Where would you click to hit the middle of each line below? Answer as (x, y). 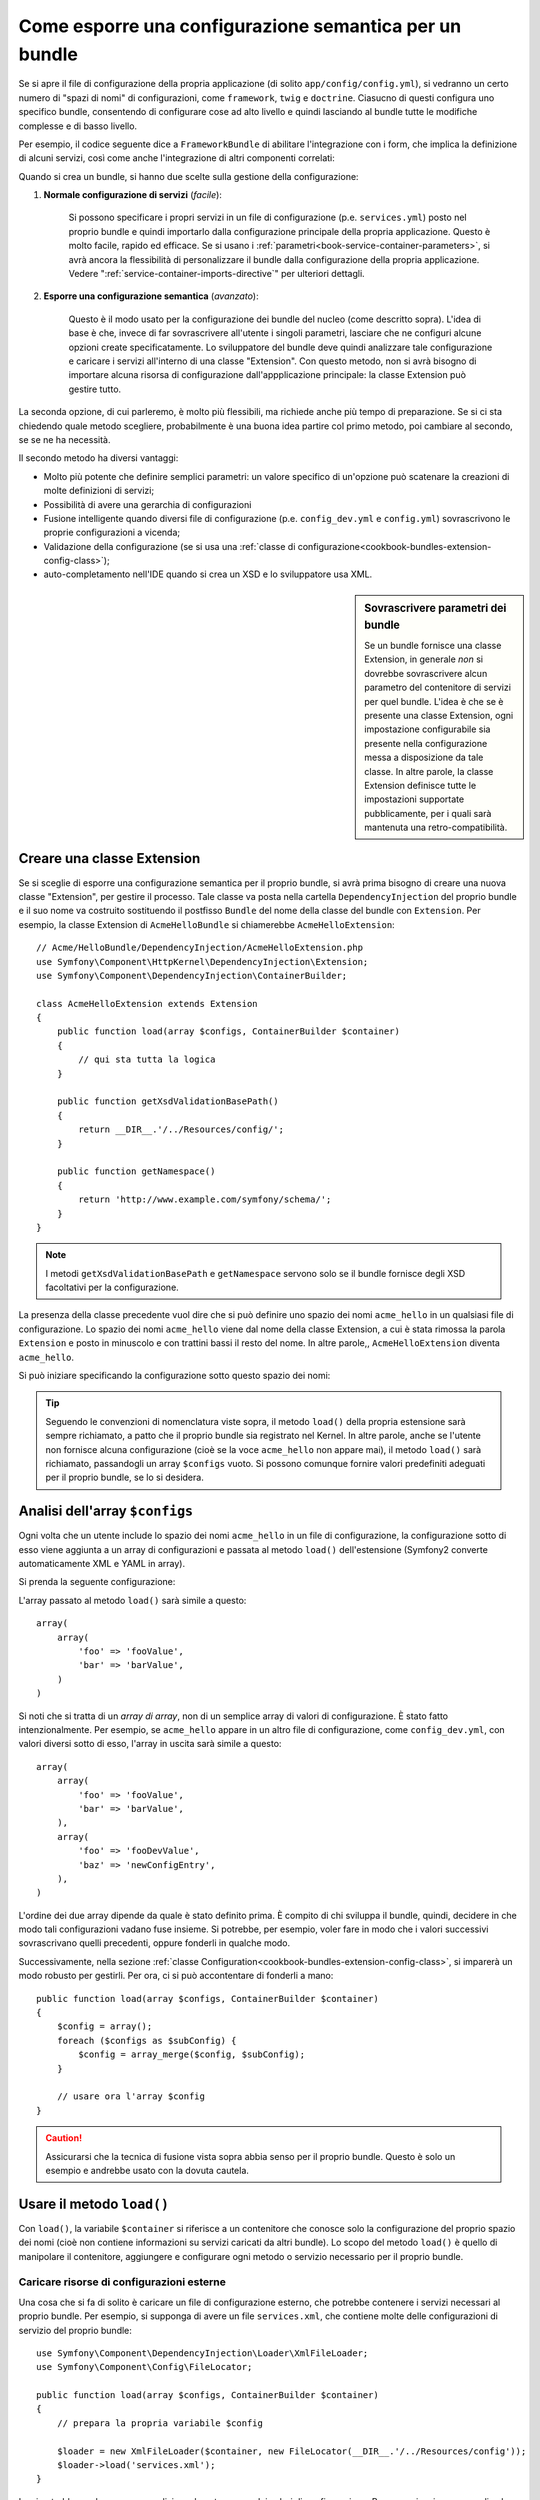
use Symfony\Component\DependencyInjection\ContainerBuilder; (192, 975)
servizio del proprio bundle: (75, 2330)
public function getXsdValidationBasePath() (167, 1101)
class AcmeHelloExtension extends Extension (147, 1003)
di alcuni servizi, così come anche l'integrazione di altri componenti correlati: (176, 158)
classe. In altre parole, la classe (429, 771)
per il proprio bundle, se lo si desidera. (124, 1477)
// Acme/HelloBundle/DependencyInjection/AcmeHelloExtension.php (200, 948)
